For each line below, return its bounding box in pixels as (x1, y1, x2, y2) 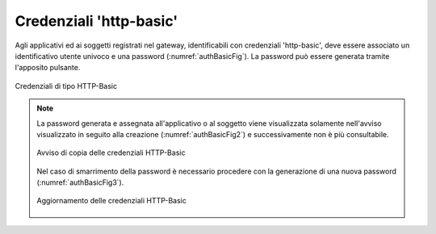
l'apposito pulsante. (15, 63, 81, 73)
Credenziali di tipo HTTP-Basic (15, 81, 117, 90)
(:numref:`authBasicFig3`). (36, 178, 124, 187)
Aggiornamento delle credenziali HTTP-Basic (36, 196, 187, 206)
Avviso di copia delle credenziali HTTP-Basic (36, 148, 186, 157)
